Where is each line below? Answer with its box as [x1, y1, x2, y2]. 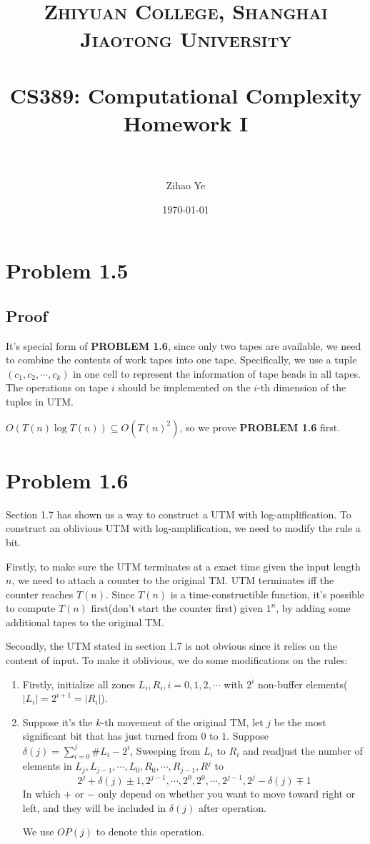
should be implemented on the [118, 380, 251, 395]
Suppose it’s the [22, 714, 93, 729]
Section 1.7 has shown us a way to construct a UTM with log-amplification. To [6, 506, 351, 521]
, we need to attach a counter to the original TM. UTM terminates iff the [11, 573, 334, 588]
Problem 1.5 [6, 256, 129, 285]
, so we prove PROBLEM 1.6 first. [179, 419, 341, 434]
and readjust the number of [242, 743, 363, 758]
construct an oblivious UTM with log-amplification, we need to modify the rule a [6, 521, 361, 536]
